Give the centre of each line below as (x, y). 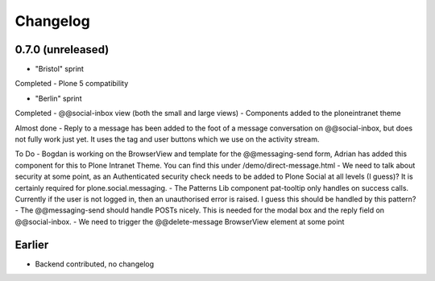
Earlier (32, 244)
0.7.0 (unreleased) (62, 50)
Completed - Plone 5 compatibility (72, 84)
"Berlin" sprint (58, 98)
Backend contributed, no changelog (95, 264)
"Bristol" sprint (60, 69)
